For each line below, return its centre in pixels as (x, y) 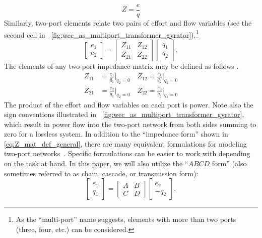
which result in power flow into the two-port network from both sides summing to (130, 124)
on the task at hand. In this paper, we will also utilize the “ (96, 163)
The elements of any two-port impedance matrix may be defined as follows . (121, 66)
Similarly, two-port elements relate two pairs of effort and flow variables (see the (128, 23)
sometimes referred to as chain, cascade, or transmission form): (101, 173)
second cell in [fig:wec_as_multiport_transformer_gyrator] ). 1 (102, 34)
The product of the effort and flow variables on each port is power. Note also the (129, 104)
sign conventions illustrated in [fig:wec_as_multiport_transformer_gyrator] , (124, 114)
